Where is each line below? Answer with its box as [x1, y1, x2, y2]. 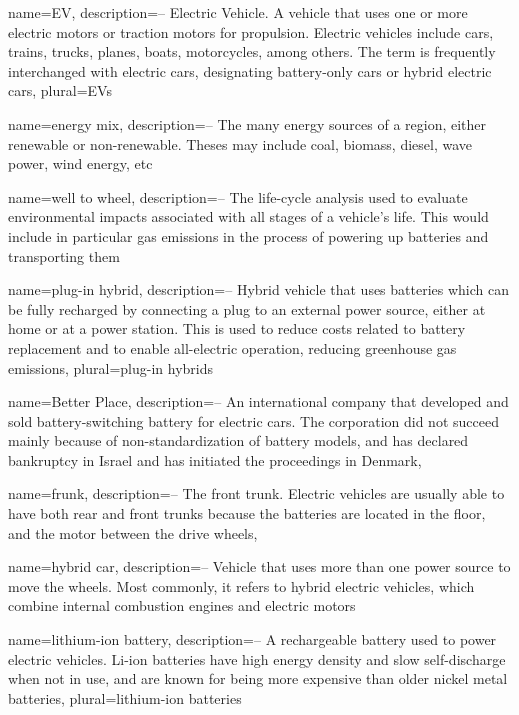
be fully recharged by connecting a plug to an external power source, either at [8, 298, 486, 319]
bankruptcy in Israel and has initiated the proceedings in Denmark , [8, 449, 422, 470]
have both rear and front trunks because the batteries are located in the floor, [8, 503, 486, 524]
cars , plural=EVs [8, 80, 112, 101]
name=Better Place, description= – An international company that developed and [8, 391, 509, 412]
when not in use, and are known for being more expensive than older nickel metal [8, 668, 508, 689]
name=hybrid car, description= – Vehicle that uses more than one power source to [8, 556, 511, 577]
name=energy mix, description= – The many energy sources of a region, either [8, 113, 487, 134]
